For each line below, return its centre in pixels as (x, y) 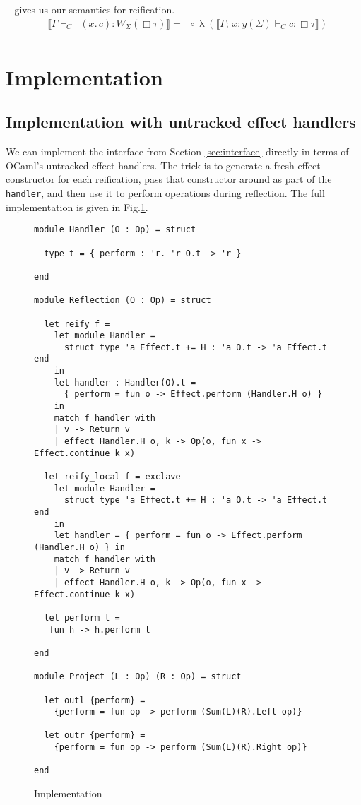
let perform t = (82, 618)
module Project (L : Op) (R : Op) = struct (138, 677)
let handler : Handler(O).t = (125, 382)
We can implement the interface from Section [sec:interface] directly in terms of (177, 151)
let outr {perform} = (95, 735)
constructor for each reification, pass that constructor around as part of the (169, 179)
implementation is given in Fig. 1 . (77, 207)
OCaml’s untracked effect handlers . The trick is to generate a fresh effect (163, 165)
